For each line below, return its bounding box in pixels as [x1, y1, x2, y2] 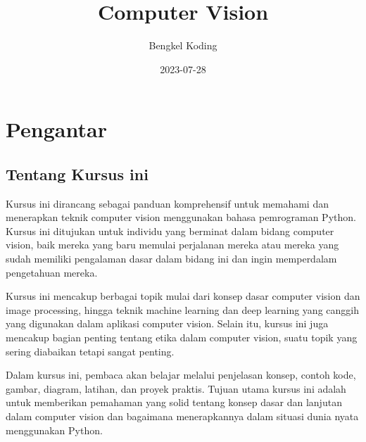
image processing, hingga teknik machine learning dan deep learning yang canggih [6, 302, 359, 317]
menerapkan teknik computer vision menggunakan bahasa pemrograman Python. [6, 210, 356, 225]
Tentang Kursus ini [6, 163, 149, 184]
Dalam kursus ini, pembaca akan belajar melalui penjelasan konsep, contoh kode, [6, 367, 356, 382]
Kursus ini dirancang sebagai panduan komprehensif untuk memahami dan [6, 196, 329, 210]
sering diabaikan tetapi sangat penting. [6, 343, 175, 358]
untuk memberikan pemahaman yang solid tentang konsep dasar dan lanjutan [6, 395, 342, 410]
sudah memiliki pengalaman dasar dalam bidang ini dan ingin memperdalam [6, 251, 337, 266]
